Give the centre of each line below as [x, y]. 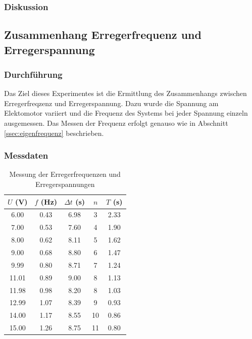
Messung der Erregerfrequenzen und [65, 174]
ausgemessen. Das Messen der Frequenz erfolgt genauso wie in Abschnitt [116, 123]
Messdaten [26, 155]
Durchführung [33, 74]
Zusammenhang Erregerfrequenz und [103, 35]
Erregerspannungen [65, 184]
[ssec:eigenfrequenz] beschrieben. [54, 133]
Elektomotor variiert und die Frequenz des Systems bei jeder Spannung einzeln [126, 113]
